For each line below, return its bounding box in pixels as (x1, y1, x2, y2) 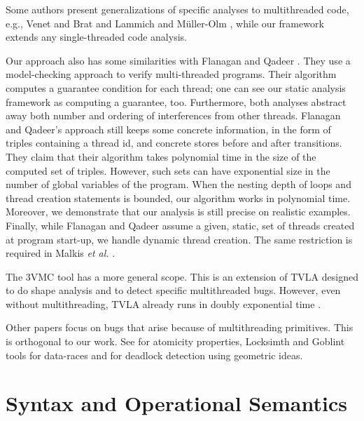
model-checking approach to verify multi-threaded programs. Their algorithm (6, 67, 337, 81)
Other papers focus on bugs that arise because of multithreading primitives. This (6, 320, 353, 335)
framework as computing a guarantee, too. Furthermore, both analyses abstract (6, 94, 346, 109)
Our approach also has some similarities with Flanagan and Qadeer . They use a (6, 53, 351, 67)
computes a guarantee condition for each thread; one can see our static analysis (6, 80, 346, 95)
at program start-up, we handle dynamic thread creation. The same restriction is (6, 232, 353, 246)
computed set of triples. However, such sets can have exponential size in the (6, 163, 330, 178)
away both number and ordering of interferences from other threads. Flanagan (6, 108, 341, 123)
